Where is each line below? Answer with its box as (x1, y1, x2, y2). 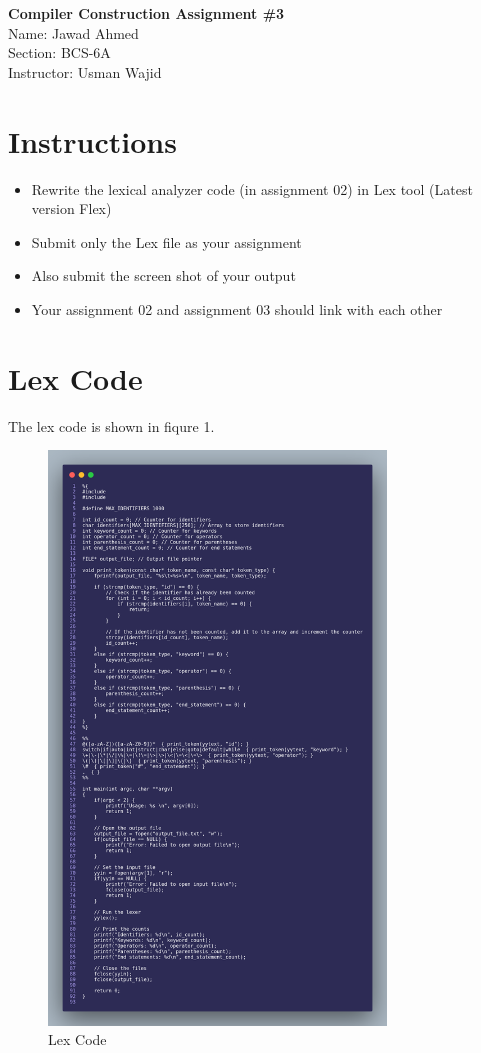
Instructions (8, 120, 177, 161)
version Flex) (31, 198, 112, 219)
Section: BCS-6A (8, 42, 111, 63)
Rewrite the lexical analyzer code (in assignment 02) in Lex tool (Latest (31, 178, 473, 199)
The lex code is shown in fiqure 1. (8, 415, 215, 436)
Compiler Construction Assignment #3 (8, 3, 285, 23)
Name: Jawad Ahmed (8, 22, 139, 43)
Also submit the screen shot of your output (31, 265, 296, 286)
